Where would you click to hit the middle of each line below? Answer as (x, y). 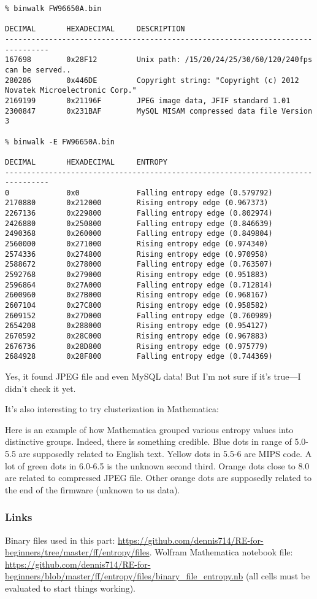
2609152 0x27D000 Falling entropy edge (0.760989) (139, 315)
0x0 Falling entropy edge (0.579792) (170, 193)
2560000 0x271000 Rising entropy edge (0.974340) (137, 244)
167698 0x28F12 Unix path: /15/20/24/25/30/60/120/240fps (159, 60)
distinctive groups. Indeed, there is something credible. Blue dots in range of (148, 441)
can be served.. (38, 70)
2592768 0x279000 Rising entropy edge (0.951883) (137, 275)
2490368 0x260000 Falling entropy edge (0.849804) (139, 234)
